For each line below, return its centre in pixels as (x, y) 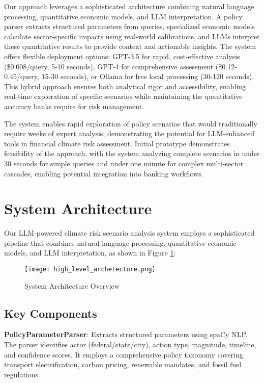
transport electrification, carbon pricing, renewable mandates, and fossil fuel (123, 364)
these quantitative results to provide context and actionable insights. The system (130, 46)
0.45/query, (22, 76)
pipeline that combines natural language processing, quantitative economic (120, 242)
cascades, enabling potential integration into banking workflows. (104, 173)
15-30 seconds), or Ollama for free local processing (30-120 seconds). (148, 76)
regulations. (22, 374)
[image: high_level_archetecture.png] (90, 269)
